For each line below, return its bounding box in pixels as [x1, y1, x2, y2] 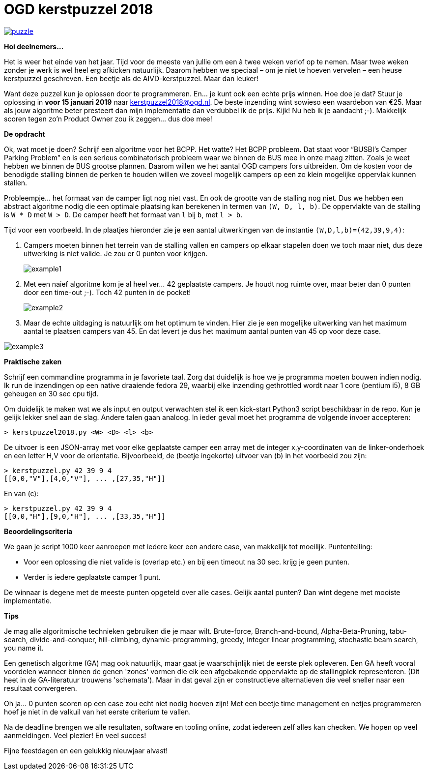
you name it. [4, 643, 44, 652]
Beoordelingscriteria [4, 527, 73, 536]
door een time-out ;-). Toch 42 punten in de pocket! [24, 288, 191, 297]
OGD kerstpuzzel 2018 [4, 1, 153, 18]
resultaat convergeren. [4, 684, 77, 692]
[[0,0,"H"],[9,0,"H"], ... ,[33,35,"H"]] [4, 512, 166, 520]
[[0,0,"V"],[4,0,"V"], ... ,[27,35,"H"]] [4, 474, 166, 482]
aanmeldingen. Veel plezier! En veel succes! [4, 731, 146, 740]
